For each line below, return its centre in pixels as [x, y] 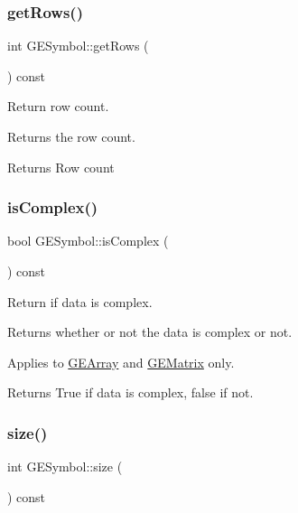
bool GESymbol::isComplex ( [88, 241]
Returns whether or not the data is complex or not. [150, 332]
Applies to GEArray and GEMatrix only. [121, 362]
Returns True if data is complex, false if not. [130, 392]
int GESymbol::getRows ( [78, 46]
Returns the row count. [71, 136]
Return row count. [58, 106]
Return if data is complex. [80, 301]
